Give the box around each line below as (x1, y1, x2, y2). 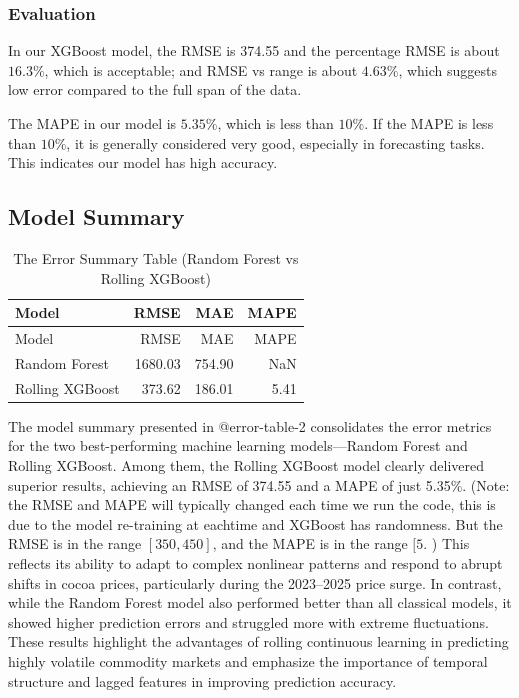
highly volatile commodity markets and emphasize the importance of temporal (8, 650, 488, 671)
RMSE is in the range (8, 533, 142, 554)
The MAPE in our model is (8, 113, 177, 133)
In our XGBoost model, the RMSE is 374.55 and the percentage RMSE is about (8, 40, 500, 61)
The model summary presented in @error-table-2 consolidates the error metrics (8, 415, 492, 436)
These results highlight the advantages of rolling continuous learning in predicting (8, 631, 509, 652)
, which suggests (398, 59, 497, 80)
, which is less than (217, 113, 334, 133)
